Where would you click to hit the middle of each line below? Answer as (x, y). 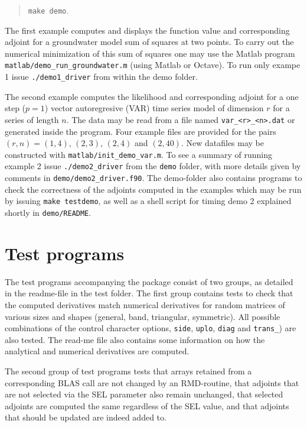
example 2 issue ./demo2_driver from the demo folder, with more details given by (153, 166)
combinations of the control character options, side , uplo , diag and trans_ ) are (151, 328)
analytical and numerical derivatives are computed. (97, 351)
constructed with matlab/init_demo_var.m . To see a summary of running (139, 154)
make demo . (48, 10)
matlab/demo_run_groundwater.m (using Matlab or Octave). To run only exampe (153, 65)
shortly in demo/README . (48, 212)
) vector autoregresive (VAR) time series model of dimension (154, 108)
